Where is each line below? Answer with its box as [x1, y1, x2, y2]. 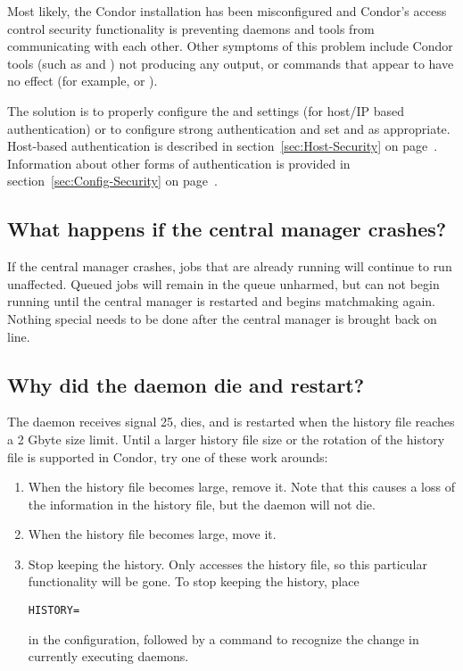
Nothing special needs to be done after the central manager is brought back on [7, 309, 437, 327]
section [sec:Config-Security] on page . [7, 171, 218, 190]
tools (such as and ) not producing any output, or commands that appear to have [7, 54, 454, 72]
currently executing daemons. [28, 647, 189, 666]
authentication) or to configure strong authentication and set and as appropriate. [7, 119, 451, 137]
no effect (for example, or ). [7, 71, 158, 90]
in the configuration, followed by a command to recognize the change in [28, 629, 419, 648]
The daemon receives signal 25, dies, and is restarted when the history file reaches [7, 412, 455, 431]
